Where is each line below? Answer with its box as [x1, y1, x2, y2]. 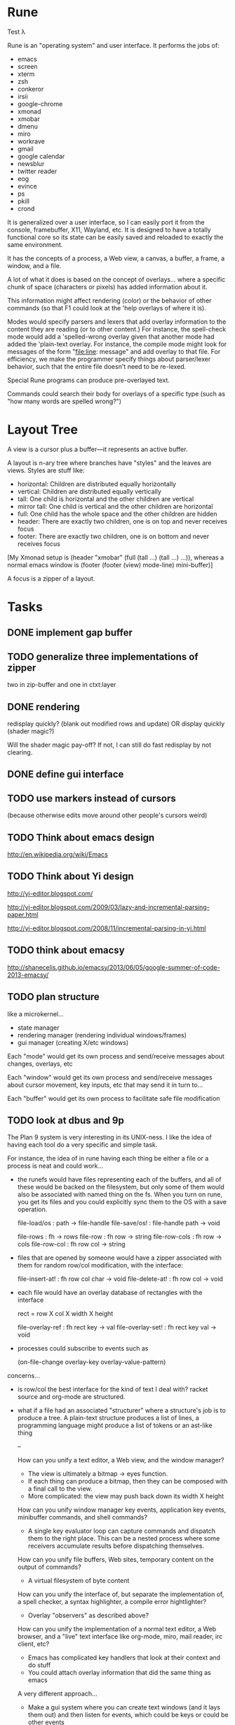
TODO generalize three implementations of [7, 650, 199, 662]
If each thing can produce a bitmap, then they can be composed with [27, 1477, 228, 1486]
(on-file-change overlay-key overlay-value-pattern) [17, 1358, 166, 1366]
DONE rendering [7, 701, 81, 713]
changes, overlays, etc [7, 1059, 73, 1068]
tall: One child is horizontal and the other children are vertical [17, 494, 194, 503]
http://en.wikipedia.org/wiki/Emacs [7, 850, 109, 859]
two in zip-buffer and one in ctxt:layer [7, 681, 116, 689]
